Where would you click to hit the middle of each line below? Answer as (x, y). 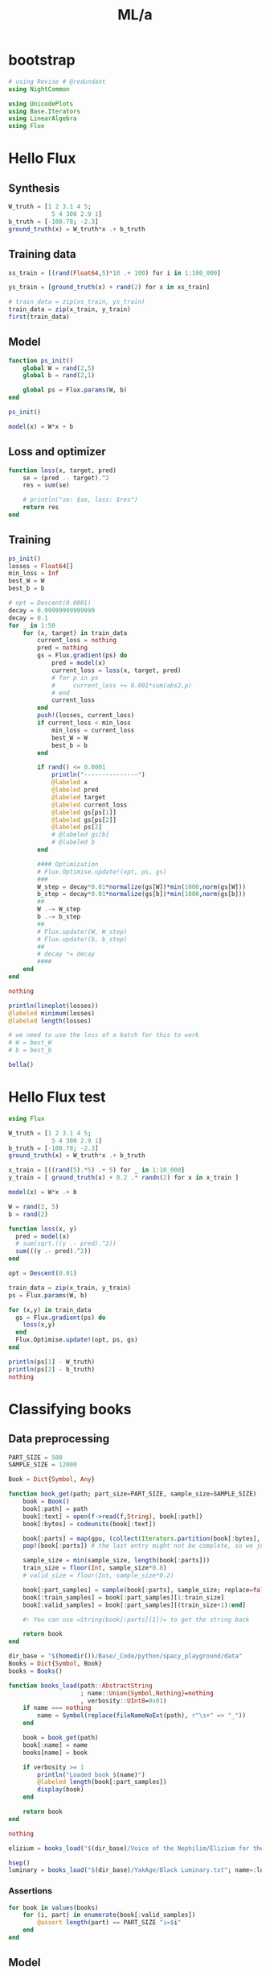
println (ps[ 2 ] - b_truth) (51, 1369)
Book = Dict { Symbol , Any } (51, 1479)
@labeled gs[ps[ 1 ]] (84, 812)
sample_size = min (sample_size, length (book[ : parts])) (117, 1561)
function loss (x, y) (43, 1229)
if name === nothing (57, 1708)
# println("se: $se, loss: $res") (80, 500)
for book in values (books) (53, 1907)
